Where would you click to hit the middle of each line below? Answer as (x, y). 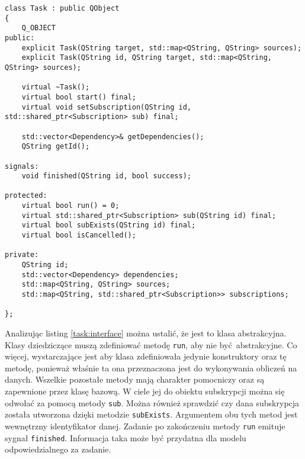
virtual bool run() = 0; (70, 206)
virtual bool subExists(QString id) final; (109, 225)
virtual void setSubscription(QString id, (106, 107)
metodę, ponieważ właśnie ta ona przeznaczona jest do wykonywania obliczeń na (151, 367)
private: (22, 255)
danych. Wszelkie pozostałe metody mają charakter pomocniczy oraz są (135, 379)
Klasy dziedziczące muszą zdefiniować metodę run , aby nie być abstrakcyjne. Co (151, 344)
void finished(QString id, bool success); (106, 176)
